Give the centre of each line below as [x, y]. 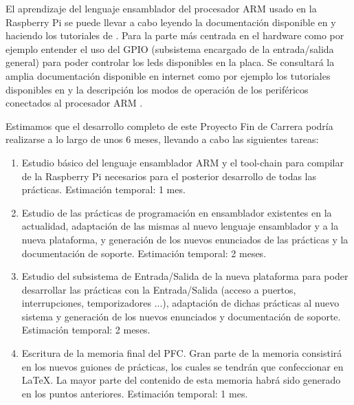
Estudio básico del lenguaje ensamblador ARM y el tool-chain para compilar [182, 162]
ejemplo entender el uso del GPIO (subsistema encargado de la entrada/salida [170, 48]
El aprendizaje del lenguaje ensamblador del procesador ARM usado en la [161, 8]
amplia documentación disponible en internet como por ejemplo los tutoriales [168, 75]
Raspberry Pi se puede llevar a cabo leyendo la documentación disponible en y [171, 22]
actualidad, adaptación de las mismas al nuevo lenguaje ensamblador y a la [180, 226]
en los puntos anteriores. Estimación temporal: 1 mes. [135, 393]
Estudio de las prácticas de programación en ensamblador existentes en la [177, 212]
